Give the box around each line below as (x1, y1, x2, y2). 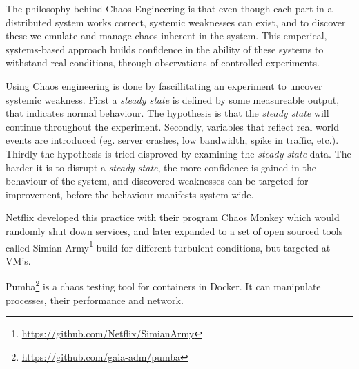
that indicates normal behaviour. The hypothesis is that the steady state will (6, 106, 329, 120)
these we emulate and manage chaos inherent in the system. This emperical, (6, 28, 327, 43)
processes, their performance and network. (6, 292, 184, 307)
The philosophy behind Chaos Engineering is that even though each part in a (6, 1, 333, 15)
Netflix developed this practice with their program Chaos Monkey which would (6, 210, 340, 225)
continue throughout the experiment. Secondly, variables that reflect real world (6, 119, 339, 133)
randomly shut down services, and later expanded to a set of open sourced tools (6, 223, 343, 238)
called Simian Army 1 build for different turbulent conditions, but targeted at (6, 238, 331, 254)
